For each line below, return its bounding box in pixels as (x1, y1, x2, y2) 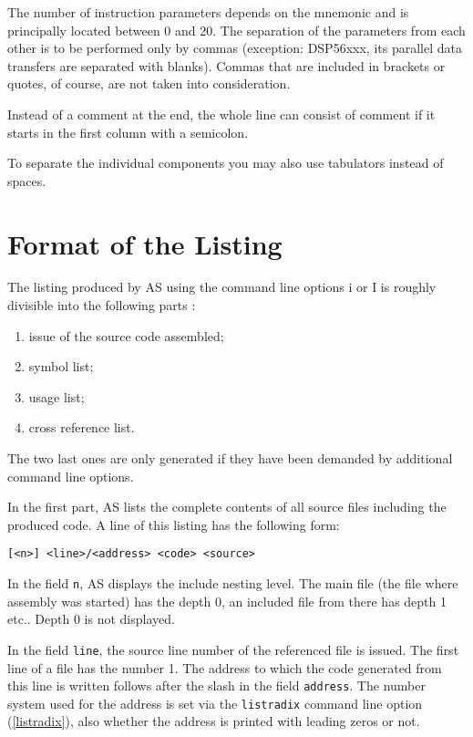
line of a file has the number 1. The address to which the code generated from (7, 658, 442, 677)
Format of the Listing (7, 224, 283, 262)
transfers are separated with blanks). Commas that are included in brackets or (7, 56, 446, 75)
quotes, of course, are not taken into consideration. (7, 74, 291, 93)
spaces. (7, 171, 46, 190)
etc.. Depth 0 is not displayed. (7, 609, 175, 628)
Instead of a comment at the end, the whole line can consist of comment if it (7, 104, 436, 123)
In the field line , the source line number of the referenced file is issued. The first (7, 639, 459, 659)
